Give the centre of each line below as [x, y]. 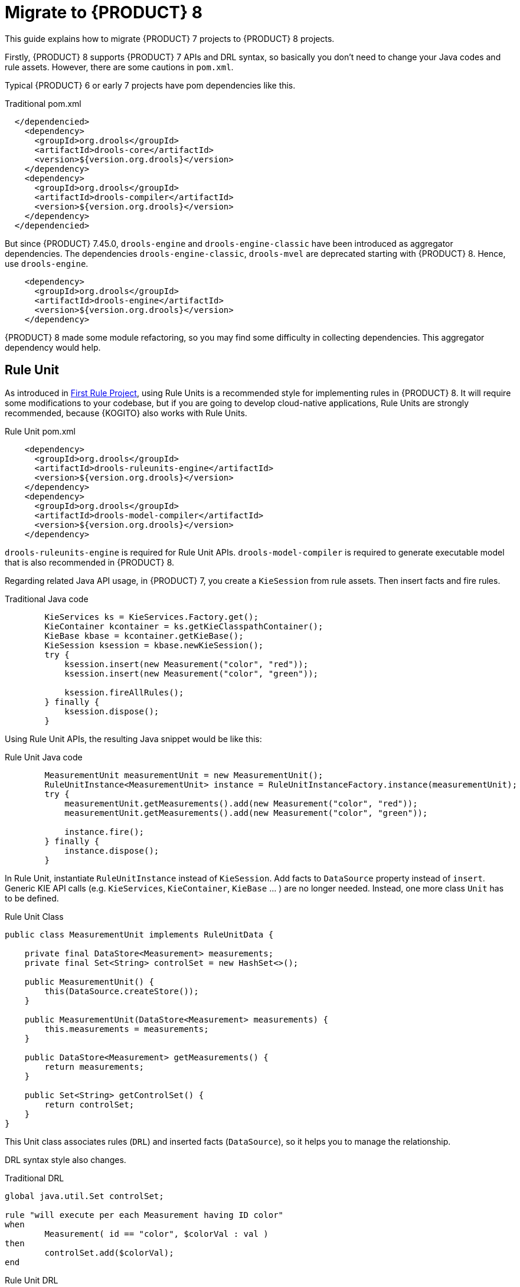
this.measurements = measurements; [127, 1029]
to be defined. [32, 898]
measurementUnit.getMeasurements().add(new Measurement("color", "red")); [241, 803]
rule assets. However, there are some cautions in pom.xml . [119, 67]
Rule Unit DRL [32, 1280]
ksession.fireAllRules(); [124, 692]
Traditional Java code [47, 599]
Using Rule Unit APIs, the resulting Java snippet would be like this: [133, 739]
